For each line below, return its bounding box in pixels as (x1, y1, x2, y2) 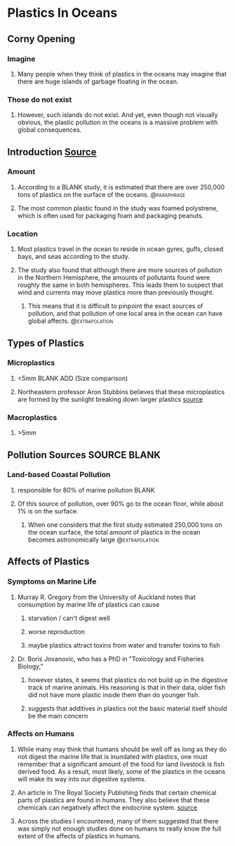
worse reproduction (27, 627, 86, 636)
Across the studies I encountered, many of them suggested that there (17, 817, 219, 825)
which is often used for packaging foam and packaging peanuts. (17, 211, 204, 220)
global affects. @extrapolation (27, 317, 114, 325)
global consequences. (17, 126, 82, 134)
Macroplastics (7, 412, 58, 422)
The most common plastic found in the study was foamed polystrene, (17, 203, 219, 212)
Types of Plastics (7, 337, 84, 349)
